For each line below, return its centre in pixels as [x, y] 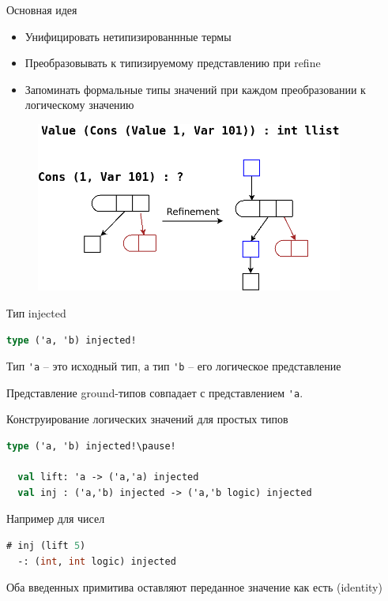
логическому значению [79, 105]
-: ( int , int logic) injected [97, 561]
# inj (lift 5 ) [46, 546]
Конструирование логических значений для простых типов [147, 419]
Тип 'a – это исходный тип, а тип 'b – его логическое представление [174, 366]
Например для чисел [56, 518]
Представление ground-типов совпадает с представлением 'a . [155, 392]
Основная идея [42, 9]
